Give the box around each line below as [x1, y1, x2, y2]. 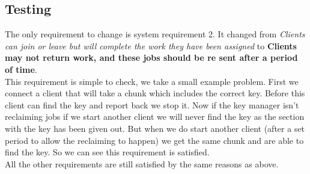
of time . [5, 63, 37, 75]
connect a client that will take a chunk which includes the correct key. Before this [5, 87, 305, 99]
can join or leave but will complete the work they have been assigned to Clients [5, 39, 297, 52]
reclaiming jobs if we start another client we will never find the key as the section [5, 110, 305, 123]
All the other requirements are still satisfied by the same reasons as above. [5, 157, 279, 170]
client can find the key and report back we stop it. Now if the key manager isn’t [5, 98, 299, 111]
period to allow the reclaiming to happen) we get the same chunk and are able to [5, 134, 304, 146]
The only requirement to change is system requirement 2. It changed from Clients [5, 28, 305, 40]
